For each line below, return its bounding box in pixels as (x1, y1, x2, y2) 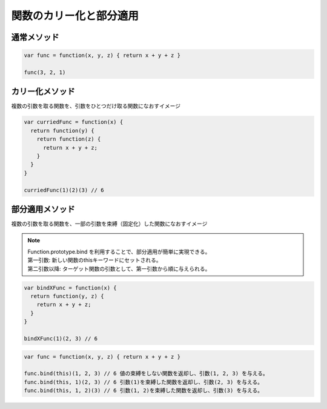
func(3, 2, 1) (24, 68, 66, 76)
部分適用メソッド (11, 204, 75, 214)
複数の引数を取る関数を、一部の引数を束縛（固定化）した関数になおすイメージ (11, 220, 208, 227)
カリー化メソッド (11, 87, 75, 97)
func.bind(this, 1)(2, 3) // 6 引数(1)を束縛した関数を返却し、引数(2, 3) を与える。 (24, 379, 263, 385)
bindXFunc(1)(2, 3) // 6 (24, 335, 98, 342)
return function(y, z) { (30, 293, 104, 299)
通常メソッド (11, 32, 59, 42)
